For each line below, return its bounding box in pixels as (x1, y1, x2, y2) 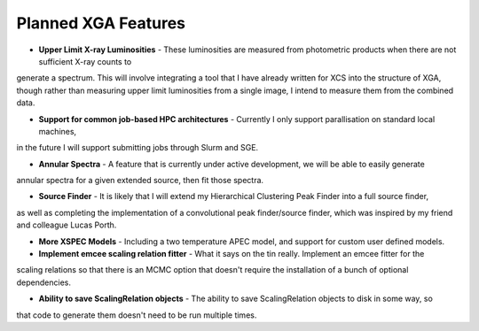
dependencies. (16, 277, 71, 288)
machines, (38, 126, 77, 136)
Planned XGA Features (16, 13, 186, 33)
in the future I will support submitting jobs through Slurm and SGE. (16, 142, 259, 153)
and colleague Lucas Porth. (16, 219, 117, 230)
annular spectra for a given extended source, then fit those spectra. (16, 175, 264, 186)
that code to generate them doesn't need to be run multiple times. (16, 310, 257, 320)
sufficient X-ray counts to (38, 56, 132, 66)
